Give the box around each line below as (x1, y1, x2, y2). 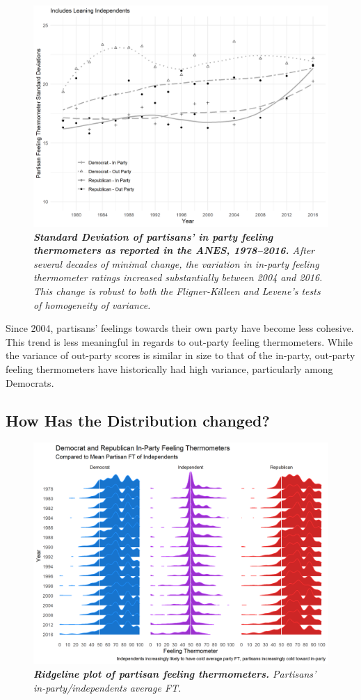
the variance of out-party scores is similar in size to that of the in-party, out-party (6, 348, 355, 363)
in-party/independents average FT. (33, 680, 182, 694)
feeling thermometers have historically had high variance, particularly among (6, 361, 333, 376)
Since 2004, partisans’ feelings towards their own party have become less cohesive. (6, 321, 354, 335)
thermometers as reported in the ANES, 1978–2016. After (33, 243, 315, 257)
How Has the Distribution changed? (6, 409, 270, 431)
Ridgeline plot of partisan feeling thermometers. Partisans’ (33, 666, 316, 681)
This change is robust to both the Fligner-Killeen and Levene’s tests (33, 283, 321, 298)
